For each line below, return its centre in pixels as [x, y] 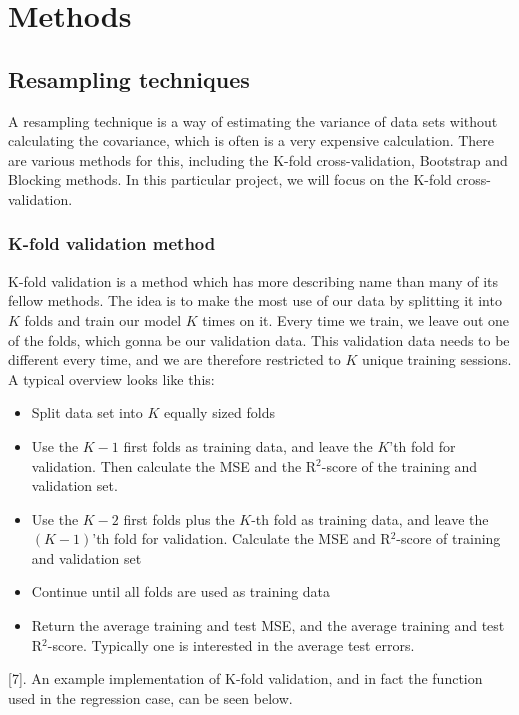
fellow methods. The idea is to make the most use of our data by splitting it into [255, 300]
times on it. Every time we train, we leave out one [356, 319]
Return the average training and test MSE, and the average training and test [268, 625]
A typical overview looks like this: [111, 378]
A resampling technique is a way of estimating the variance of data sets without [253, 120]
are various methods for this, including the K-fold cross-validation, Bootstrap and [258, 159]
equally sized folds [219, 412]
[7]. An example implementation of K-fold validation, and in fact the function [245, 678]
